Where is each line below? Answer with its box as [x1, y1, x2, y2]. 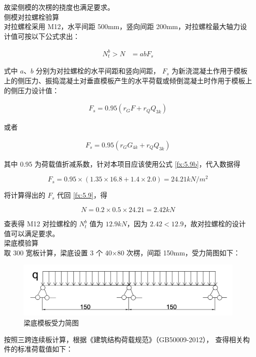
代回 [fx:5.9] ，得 [57, 190, 107, 200]
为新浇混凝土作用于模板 [171, 66, 248, 76]
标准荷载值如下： [17, 344, 73, 354]
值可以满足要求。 [4, 228, 59, 238]
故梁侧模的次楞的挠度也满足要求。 [4, 2, 114, 12]
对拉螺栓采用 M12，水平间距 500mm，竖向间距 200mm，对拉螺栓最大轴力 [4, 21, 240, 32]
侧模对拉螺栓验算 [4, 11, 59, 22]
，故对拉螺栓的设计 [183, 218, 246, 229]
